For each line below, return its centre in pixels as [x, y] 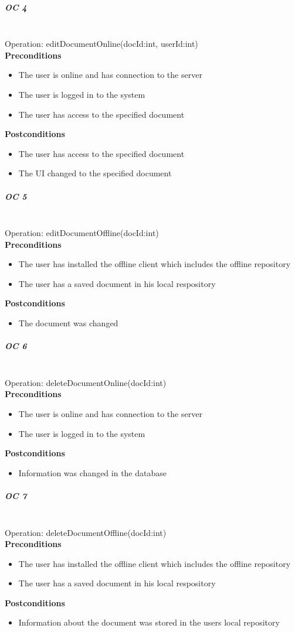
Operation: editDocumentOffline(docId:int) [82, 233]
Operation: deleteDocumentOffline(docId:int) [86, 532]
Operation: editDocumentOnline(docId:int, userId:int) [101, 44]
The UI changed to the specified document [95, 173]
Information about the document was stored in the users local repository [149, 622]
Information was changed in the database [92, 472]
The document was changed [68, 323]
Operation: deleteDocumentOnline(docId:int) [86, 382]
